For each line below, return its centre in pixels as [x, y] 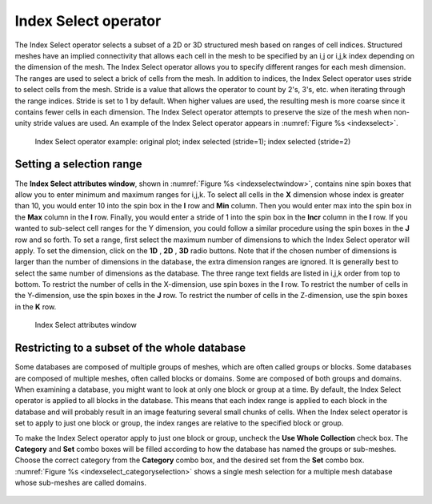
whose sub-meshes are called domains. [81, 483]
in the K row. [36, 306]
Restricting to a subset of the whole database [130, 348]
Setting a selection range [79, 164]
